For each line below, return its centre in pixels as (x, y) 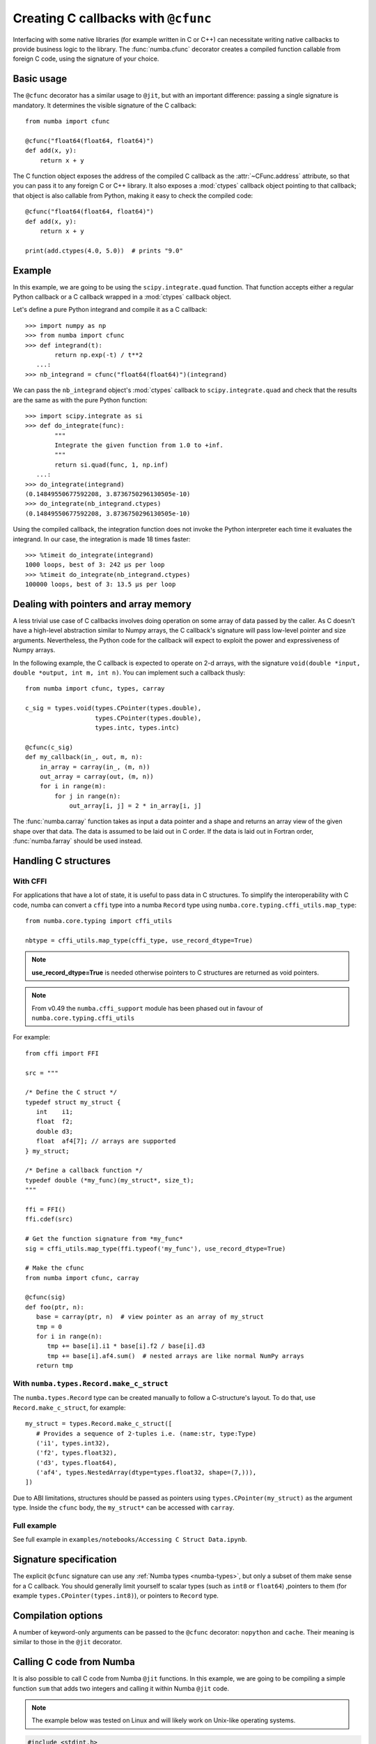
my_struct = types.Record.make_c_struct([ (99, 1424)
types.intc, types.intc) (138, 728)
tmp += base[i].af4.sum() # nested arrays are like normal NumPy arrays (175, 1356)
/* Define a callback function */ (84, 1171)
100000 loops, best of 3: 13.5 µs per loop (101, 585)
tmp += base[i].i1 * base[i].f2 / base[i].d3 (126, 1346)
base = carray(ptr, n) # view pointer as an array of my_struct (150, 1317)
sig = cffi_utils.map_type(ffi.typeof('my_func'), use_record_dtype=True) (156, 1248)
